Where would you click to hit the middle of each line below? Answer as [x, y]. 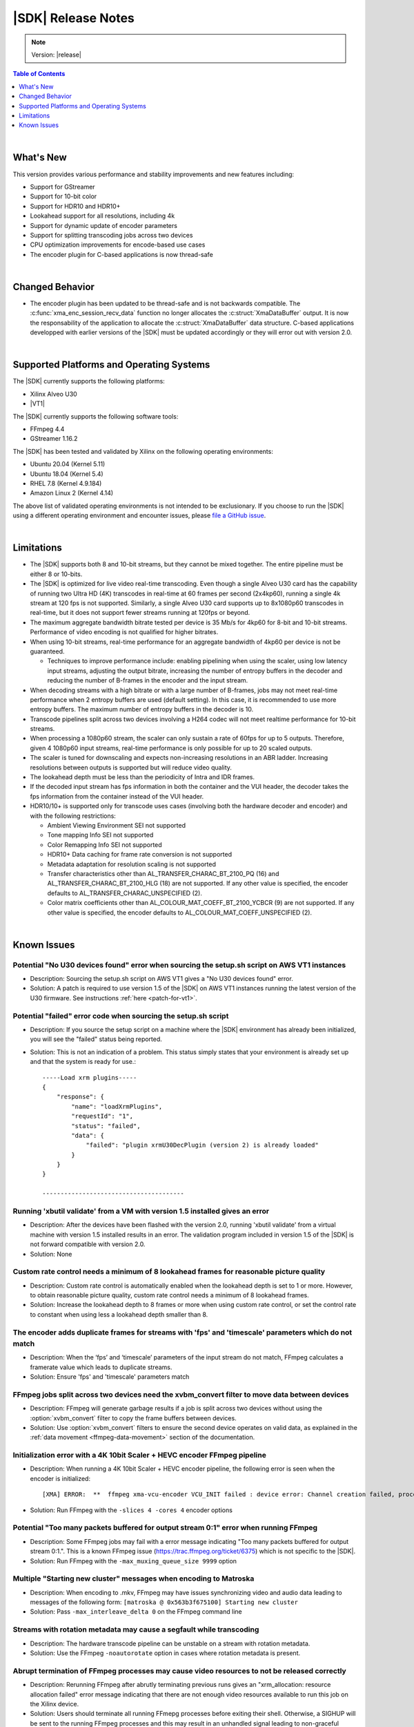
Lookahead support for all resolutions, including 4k [102, 216]
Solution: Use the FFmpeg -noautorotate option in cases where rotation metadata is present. [165, 1653]
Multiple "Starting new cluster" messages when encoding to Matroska [134, 1578]
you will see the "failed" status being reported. [96, 1039]
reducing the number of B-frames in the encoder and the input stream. [148, 680]
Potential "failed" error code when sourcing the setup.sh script [121, 1015]
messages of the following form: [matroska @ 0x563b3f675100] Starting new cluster [164, 1602]
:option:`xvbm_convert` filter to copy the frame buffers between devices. [134, 1418]
